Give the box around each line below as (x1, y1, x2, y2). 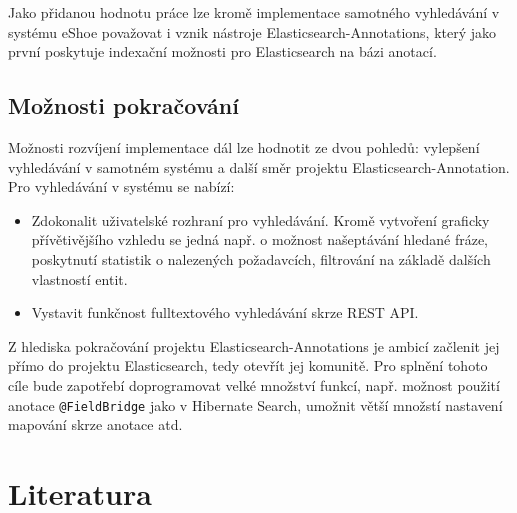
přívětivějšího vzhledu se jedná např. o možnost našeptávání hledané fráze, (31, 229, 489, 250)
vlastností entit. (31, 268, 128, 289)
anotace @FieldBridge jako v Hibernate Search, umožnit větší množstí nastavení (8, 394, 503, 415)
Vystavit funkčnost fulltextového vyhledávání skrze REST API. (31, 302, 419, 323)
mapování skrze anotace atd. (8, 414, 183, 435)
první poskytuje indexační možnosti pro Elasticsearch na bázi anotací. (8, 41, 437, 62)
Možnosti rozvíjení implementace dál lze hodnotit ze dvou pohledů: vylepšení (8, 136, 480, 157)
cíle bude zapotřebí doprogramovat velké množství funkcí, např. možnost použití (8, 374, 500, 395)
